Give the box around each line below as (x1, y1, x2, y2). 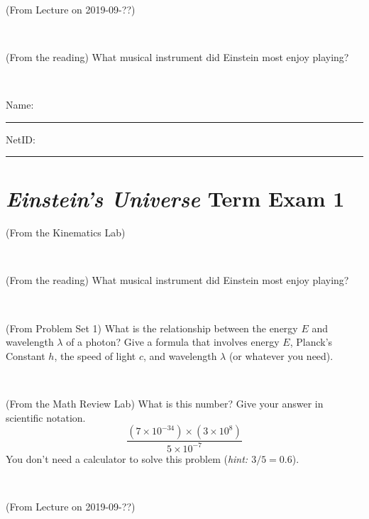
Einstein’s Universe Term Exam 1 (6, 184, 345, 214)
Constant (6, 348, 45, 363)
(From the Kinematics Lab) (6, 225, 126, 240)
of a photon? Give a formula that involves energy (66, 334, 280, 349)
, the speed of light (54, 348, 136, 363)
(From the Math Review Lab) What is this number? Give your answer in (6, 396, 324, 411)
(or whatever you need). (228, 348, 334, 363)
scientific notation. (6, 410, 86, 425)
